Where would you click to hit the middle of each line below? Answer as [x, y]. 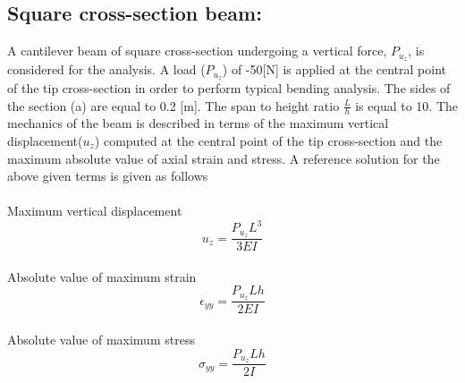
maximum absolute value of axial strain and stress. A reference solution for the [224, 158]
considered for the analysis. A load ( [106, 69]
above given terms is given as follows [108, 176]
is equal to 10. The [406, 105]
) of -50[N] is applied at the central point [334, 69]
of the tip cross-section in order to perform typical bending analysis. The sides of [229, 87]
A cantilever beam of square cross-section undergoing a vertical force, [197, 51]
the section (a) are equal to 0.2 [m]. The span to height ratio [173, 105]
